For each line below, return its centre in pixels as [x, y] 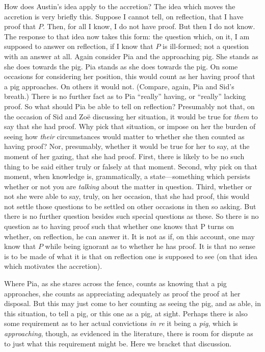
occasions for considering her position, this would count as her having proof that [130, 76]
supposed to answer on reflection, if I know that [79, 46]
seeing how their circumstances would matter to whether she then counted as [124, 136]
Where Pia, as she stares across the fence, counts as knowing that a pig [115, 283]
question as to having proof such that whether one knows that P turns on [119, 226]
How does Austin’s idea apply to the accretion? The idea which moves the [120, 6]
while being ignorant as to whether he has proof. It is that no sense [150, 246]
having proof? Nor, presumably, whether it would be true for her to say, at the [127, 146]
